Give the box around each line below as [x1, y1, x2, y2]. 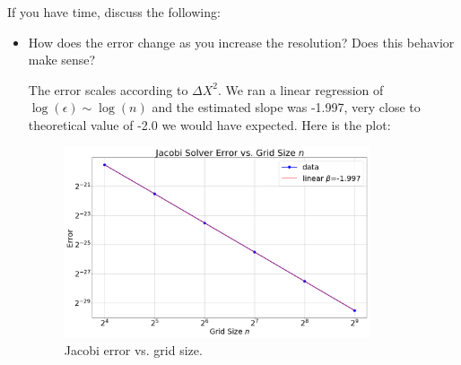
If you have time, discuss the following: [7, 3, 221, 21]
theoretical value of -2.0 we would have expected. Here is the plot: [28, 115, 391, 134]
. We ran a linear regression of [218, 80, 384, 99]
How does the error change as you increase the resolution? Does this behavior [28, 32, 455, 51]
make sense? [28, 50, 96, 69]
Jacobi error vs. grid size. [64, 340, 203, 359]
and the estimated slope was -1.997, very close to [152, 98, 421, 117]
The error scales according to [28, 80, 188, 99]
